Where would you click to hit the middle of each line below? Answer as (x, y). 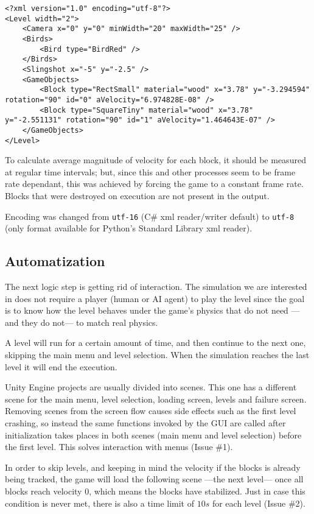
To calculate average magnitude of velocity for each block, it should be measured (155, 160)
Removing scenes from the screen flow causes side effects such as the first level (151, 411)
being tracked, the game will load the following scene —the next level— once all (154, 479)
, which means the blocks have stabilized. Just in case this (197, 491)
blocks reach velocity (44, 491)
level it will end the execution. (61, 366)
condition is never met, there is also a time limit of (99, 503)
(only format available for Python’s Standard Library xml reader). (129, 228)
